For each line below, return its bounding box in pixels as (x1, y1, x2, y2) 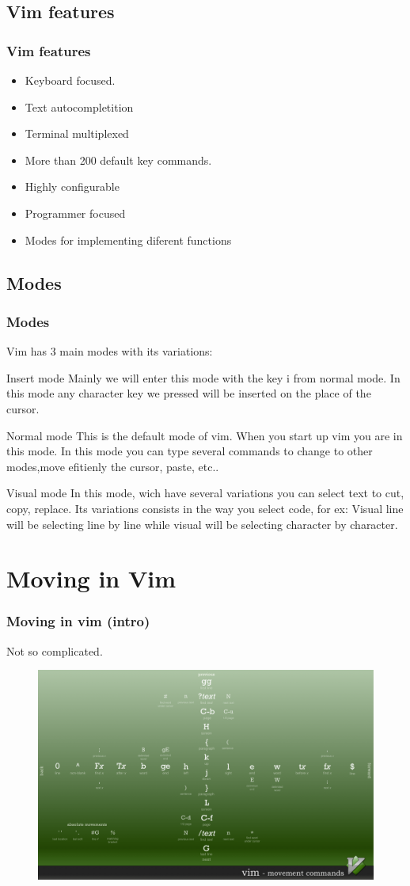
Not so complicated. (6, 642, 103, 659)
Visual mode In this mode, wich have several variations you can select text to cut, (6, 485, 404, 501)
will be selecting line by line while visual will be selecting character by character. (6, 515, 398, 532)
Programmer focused (25, 204, 126, 221)
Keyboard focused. (25, 72, 116, 88)
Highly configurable (25, 178, 120, 195)
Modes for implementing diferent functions (25, 231, 232, 248)
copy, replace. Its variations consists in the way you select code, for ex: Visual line (6, 500, 404, 516)
